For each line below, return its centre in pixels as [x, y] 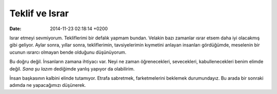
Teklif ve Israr [39, 13]
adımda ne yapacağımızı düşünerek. [48, 85]
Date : [15, 29]
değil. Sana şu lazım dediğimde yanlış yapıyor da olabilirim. [72, 68]
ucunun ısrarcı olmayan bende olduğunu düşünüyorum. [68, 52]
